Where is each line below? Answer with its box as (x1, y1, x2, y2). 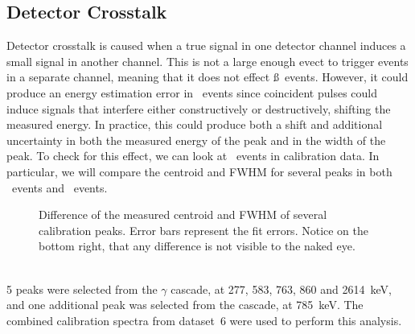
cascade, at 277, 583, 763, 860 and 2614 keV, (171, 280, 392, 297)
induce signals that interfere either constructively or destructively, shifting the (6, 100, 391, 117)
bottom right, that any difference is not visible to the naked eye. (39, 237, 355, 254)
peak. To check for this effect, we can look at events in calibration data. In (6, 147, 380, 164)
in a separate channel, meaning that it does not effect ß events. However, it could (6, 68, 409, 85)
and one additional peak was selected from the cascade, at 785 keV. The (6, 296, 364, 313)
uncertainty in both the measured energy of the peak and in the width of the (6, 131, 386, 148)
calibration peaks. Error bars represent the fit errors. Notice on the (39, 221, 369, 238)
